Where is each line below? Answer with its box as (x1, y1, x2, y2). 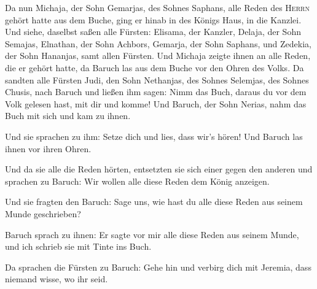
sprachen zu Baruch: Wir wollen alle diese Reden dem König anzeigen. (5, 174, 270, 187)
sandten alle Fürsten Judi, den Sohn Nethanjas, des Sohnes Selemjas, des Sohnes (5, 73, 309, 86)
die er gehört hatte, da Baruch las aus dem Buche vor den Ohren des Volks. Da (5, 61, 304, 74)
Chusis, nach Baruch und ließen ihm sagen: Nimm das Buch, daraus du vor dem (5, 85, 307, 98)
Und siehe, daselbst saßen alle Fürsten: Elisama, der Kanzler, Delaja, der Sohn (5, 25, 301, 38)
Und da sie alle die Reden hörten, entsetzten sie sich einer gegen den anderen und (5, 163, 313, 175)
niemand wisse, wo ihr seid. (5, 272, 108, 285)
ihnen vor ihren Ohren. (5, 142, 92, 155)
